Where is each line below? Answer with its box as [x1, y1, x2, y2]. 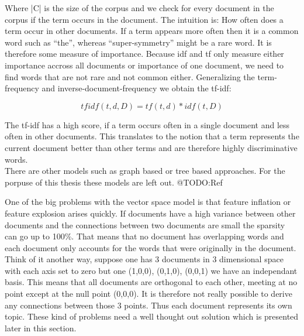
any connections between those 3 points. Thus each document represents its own [5, 299, 292, 311]
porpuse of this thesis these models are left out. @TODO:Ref [5, 176, 223, 188]
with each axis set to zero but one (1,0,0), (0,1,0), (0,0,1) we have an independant [5, 264, 298, 276]
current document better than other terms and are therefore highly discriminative [5, 141, 298, 153]
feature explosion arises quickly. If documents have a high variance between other [5, 207, 296, 219]
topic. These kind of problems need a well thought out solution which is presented [5, 310, 299, 323]
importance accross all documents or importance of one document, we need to [5, 59, 284, 71]
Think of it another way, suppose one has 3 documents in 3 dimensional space [5, 253, 284, 265]
